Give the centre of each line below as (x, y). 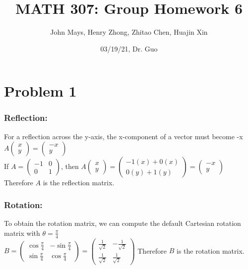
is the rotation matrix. (211, 250)
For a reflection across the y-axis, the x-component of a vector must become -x (124, 136)
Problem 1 (40, 91)
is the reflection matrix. (79, 183)
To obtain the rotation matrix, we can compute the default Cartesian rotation (123, 223)
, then (70, 166)
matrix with (22, 233)
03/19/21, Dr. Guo (129, 48)
